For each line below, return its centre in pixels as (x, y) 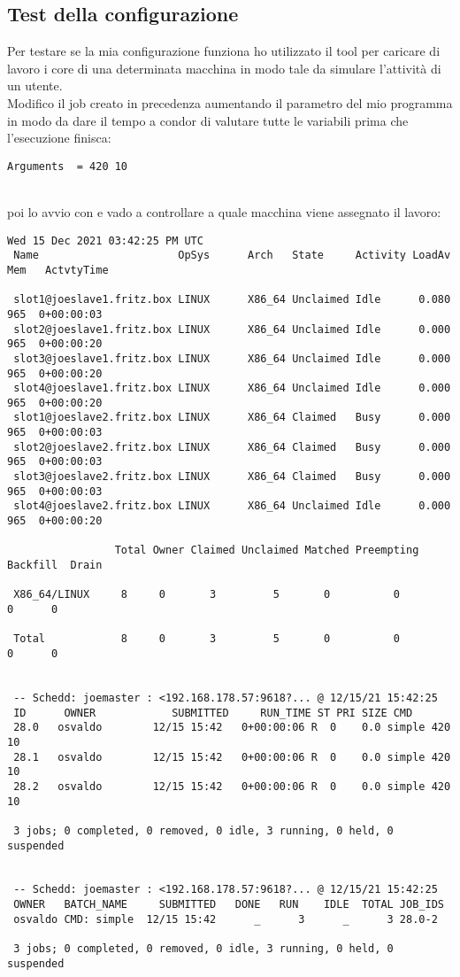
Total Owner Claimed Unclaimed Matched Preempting (267, 551)
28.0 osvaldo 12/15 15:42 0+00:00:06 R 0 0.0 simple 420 (232, 728)
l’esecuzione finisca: (59, 138)
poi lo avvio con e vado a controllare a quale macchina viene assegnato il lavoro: (224, 212)
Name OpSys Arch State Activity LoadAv (232, 256)
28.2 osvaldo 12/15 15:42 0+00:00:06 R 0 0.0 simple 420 (232, 786)
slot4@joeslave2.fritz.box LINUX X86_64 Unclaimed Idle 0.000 (232, 506)
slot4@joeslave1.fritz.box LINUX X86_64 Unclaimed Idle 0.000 (232, 388)
